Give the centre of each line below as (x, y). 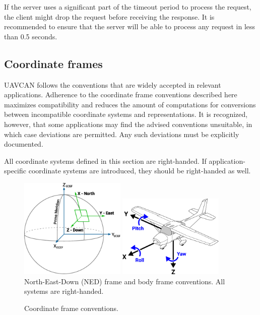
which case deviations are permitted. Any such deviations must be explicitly (122, 134)
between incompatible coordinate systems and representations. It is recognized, (126, 114)
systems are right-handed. (64, 291)
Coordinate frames (53, 63)
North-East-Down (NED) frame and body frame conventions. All (125, 281)
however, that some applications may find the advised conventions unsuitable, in (128, 124)
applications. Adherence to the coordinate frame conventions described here (121, 94)
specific (15, 171)
